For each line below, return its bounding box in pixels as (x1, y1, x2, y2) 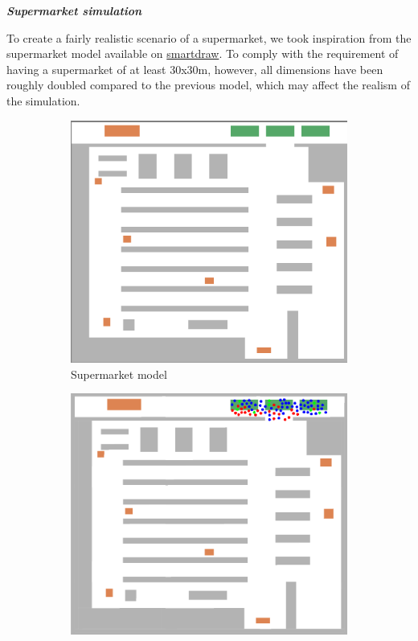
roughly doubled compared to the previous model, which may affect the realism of (6, 76, 410, 93)
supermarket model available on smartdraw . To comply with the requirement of (6, 45, 399, 62)
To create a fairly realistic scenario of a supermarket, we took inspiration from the (6, 29, 412, 46)
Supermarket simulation (6, 2, 142, 18)
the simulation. (6, 92, 80, 109)
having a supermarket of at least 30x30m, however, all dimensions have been (6, 60, 383, 77)
